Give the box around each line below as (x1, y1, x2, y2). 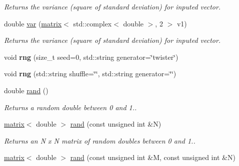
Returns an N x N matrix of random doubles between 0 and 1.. (4, 135, 195, 146)
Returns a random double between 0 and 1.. (4, 102, 137, 112)
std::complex (73, 18, 112, 28)
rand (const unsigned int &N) (70, 119, 161, 129)
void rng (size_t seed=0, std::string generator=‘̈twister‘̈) (4, 51, 178, 62)
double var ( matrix (4, 18, 62, 28)
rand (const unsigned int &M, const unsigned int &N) (70, 152, 235, 163)
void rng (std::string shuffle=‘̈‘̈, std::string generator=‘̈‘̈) (4, 68, 176, 79)
